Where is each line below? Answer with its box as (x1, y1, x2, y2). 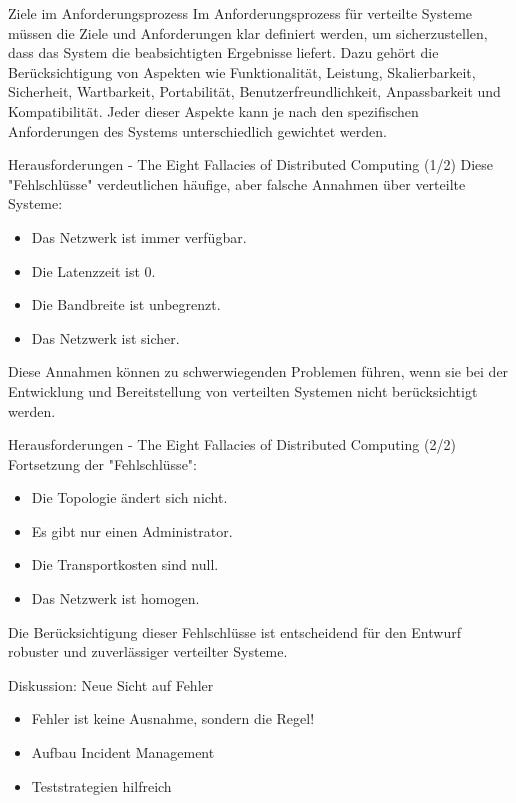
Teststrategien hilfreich (31, 775, 172, 796)
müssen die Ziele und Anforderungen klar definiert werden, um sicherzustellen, (8, 22, 488, 43)
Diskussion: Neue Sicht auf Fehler (8, 674, 214, 695)
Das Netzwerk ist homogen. (31, 588, 200, 609)
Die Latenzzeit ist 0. (31, 260, 156, 281)
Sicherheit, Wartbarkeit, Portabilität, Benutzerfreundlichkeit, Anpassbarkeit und (8, 81, 501, 102)
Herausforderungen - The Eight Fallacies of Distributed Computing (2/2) (8, 434, 456, 455)
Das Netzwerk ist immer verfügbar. (31, 226, 247, 247)
